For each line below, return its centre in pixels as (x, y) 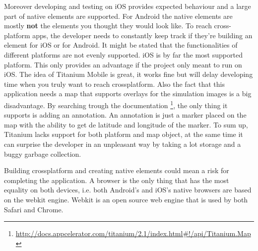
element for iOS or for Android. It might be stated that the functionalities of (121, 45)
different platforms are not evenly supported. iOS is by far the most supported (123, 54)
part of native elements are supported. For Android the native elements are (118, 16)
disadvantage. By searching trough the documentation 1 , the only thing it (116, 104)
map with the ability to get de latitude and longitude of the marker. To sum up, (126, 124)
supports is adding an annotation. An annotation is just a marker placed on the (125, 115)
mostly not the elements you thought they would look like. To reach (108, 26)
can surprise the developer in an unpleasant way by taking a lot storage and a (123, 144)
